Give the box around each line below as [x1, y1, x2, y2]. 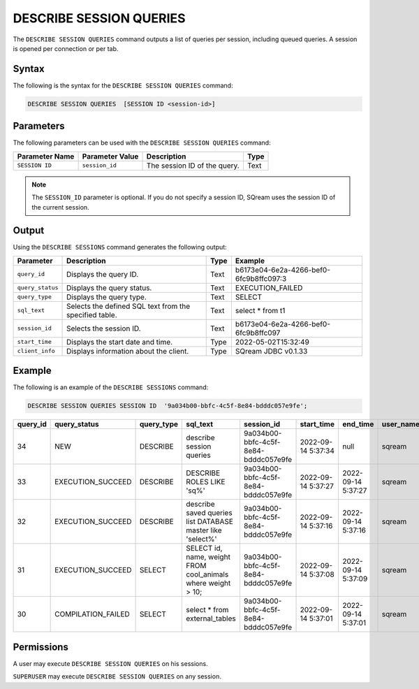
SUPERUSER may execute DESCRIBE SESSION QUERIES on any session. [13, 672, 221, 681]
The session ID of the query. [146, 161, 240, 171]
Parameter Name [17, 151, 75, 161]
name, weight [186, 552, 230, 562]
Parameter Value [82, 151, 139, 161]
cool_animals [186, 570, 229, 579]
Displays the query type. [66, 292, 147, 302]
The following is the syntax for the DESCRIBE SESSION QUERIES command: [13, 81, 233, 89]
